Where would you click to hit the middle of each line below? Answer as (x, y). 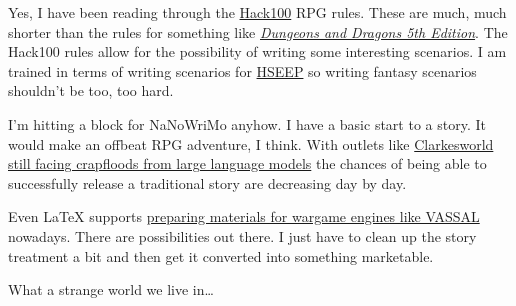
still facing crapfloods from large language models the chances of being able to (247, 163)
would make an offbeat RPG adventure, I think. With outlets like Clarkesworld (251, 143)
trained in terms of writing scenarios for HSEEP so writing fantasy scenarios (242, 70)
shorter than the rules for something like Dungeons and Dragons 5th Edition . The (258, 31)
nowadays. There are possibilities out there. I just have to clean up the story (242, 235)
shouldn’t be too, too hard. (91, 90)
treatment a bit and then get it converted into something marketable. (221, 255)
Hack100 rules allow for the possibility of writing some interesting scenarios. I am (257, 51)
